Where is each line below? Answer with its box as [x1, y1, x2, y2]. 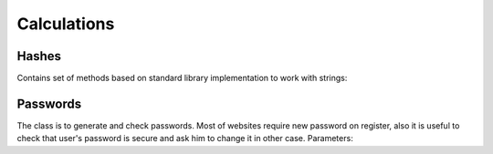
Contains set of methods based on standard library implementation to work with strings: [16, 73, 348, 84]
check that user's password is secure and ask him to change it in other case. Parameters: [16, 133, 353, 144]
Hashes [16, 48, 61, 64]
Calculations [16, 14, 115, 34]
